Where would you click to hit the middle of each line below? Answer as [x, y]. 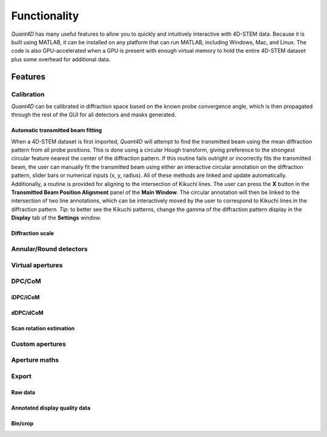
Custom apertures [38, 344]
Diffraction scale [33, 233]
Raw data [23, 392]
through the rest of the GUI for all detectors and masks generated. [94, 115]
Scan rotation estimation [43, 328]
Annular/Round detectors [49, 249]
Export [21, 376]
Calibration [28, 94]
